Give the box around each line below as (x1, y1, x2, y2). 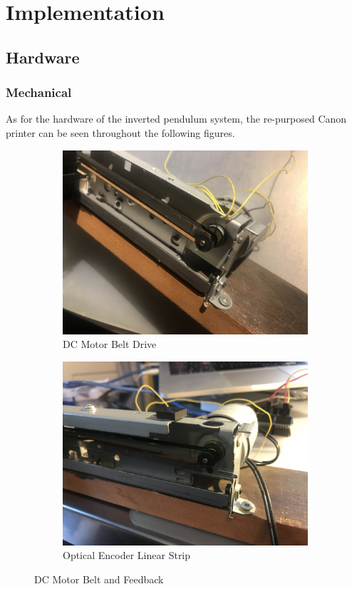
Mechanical (6, 83, 72, 101)
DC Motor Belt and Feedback (34, 571, 164, 586)
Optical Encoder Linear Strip (63, 548, 191, 563)
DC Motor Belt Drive (63, 337, 157, 352)
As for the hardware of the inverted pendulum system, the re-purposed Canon (6, 111, 347, 126)
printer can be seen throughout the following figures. (6, 125, 235, 140)
